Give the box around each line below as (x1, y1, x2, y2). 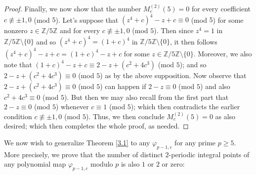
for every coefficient (192, 3, 251, 13)
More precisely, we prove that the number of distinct (4, 149, 163, 159)
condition (4, 111, 32, 121)
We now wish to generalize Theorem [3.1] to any (4, 137, 150, 148)
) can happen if (100, 81, 146, 91)
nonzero (4, 25, 28, 36)
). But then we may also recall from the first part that (64, 91, 229, 102)
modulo (90, 159, 113, 169)
